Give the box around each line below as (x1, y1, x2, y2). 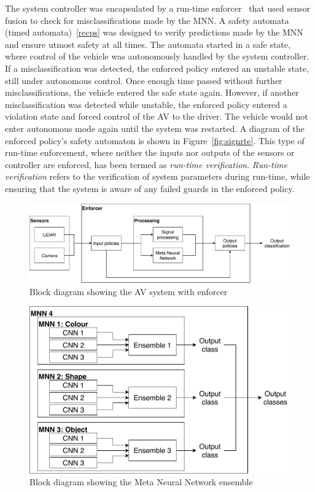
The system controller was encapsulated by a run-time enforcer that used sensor (5, 2, 310, 14)
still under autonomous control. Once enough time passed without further (5, 74, 282, 86)
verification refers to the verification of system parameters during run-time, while (5, 170, 310, 183)
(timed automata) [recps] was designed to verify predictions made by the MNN (5, 26, 303, 39)
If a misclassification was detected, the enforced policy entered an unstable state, (5, 61, 309, 74)
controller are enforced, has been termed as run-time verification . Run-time (5, 158, 287, 171)
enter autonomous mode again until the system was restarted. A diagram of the (5, 121, 305, 134)
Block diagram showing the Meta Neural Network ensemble (29, 475, 253, 488)
